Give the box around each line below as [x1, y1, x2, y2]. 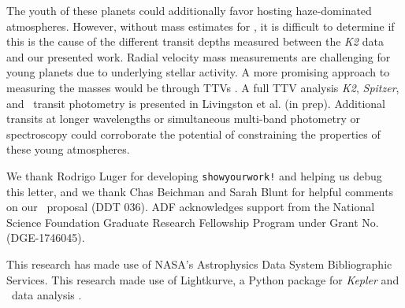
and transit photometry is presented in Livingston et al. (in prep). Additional [6, 95, 385, 111]
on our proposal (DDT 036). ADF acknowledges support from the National [6, 199, 375, 215]
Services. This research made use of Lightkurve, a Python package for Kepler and [6, 271, 399, 288]
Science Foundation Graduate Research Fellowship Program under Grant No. [6, 213, 379, 230]
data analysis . [11, 287, 82, 303]
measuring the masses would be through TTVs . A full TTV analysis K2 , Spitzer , [6, 79, 399, 95]
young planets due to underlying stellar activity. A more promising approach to [6, 64, 390, 80]
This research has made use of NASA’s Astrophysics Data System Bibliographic [6, 255, 392, 272]
